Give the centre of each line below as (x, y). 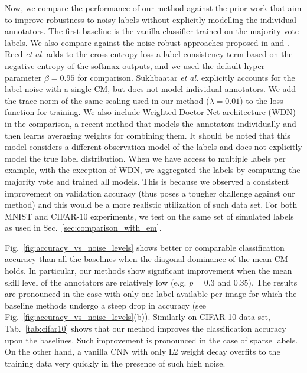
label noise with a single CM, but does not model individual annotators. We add (151, 89)
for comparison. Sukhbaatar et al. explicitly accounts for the (186, 77)
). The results (273, 282)
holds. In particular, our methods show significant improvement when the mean (148, 271)
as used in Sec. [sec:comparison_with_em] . (83, 228)
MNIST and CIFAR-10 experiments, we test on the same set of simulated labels (149, 216)
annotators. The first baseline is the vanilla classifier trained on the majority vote (152, 31)
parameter (23, 77)
